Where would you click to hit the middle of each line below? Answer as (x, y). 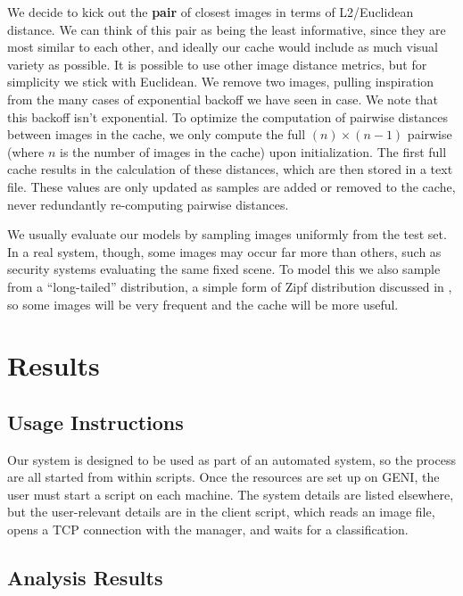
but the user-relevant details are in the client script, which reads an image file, (221, 512)
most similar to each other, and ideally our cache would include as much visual (223, 47)
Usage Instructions (95, 422)
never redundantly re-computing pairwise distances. (148, 204)
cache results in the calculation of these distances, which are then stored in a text (230, 169)
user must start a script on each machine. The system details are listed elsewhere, (231, 494)
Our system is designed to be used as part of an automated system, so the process (231, 459)
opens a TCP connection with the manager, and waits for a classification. (208, 530)
